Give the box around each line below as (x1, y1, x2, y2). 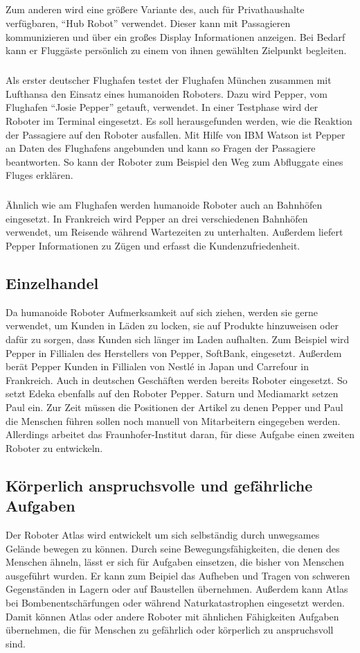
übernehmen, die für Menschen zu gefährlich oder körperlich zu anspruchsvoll (6, 622, 334, 637)
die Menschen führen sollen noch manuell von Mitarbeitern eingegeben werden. (6, 413, 341, 428)
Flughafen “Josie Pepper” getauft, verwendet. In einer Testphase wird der (6, 100, 318, 114)
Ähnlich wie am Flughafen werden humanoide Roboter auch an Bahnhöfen (6, 198, 323, 212)
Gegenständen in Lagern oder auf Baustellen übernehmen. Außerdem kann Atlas (6, 582, 348, 596)
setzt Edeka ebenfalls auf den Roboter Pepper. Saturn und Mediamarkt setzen (6, 386, 339, 401)
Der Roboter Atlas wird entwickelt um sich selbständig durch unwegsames (6, 527, 320, 541)
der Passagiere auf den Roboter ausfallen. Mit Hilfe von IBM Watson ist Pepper (6, 127, 345, 141)
